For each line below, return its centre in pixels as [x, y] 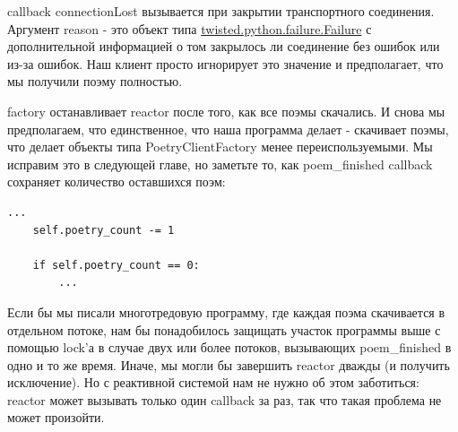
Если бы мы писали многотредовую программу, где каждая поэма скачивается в [226, 311]
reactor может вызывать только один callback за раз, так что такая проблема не [225, 399]
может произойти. [56, 417]
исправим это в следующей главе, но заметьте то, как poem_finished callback [220, 164]
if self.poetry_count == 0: [116, 265]
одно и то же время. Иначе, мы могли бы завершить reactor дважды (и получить [229, 364]
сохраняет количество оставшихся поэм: [117, 181]
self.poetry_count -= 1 [104, 230]
